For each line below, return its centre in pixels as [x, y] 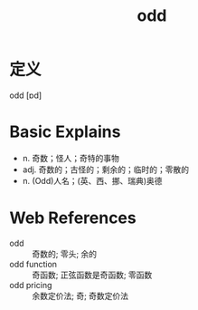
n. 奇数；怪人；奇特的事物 [71, 158]
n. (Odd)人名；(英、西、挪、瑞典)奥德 [92, 180]
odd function [33, 264]
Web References [73, 218]
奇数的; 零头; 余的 [65, 254]
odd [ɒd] [26, 95]
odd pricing [31, 285]
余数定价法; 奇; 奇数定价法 [80, 295]
